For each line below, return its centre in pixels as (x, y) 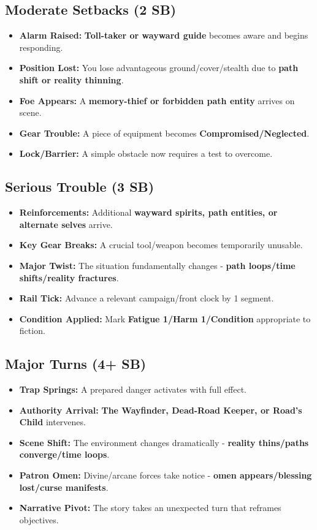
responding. (41, 47)
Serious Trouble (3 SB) (80, 187)
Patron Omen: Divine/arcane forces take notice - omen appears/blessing (166, 475)
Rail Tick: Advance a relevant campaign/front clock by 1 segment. (147, 298)
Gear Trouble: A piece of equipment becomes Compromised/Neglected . (164, 133)
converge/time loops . (64, 454)
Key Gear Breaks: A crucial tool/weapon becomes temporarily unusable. (161, 245)
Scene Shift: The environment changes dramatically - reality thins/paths (164, 442)
